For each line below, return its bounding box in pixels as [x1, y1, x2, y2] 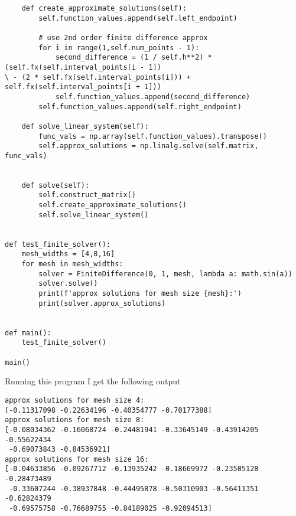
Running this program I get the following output [5, 375, 181, 387]
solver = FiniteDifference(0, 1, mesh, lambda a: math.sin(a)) [38, 269, 292, 278]
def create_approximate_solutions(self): [21, 4, 187, 12]
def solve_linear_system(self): [21, 122, 149, 130]
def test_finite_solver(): [5, 240, 110, 249]
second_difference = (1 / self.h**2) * [55, 53, 212, 62]
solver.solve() [38, 279, 98, 288]
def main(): [5, 328, 51, 337]
